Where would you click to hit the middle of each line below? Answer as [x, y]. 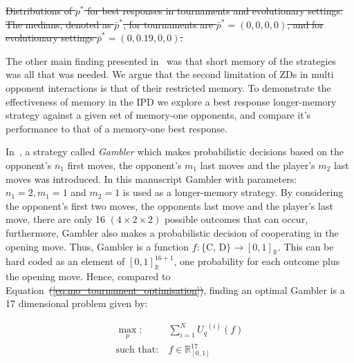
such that [136, 350]
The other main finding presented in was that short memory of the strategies [171, 60]
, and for [305, 24]
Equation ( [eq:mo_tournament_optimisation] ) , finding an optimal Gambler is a [175, 290]
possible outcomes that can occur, [236, 219]
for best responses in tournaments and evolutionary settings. [215, 10]
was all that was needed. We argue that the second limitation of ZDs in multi [170, 74]
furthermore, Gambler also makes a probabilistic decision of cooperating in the [172, 232]
